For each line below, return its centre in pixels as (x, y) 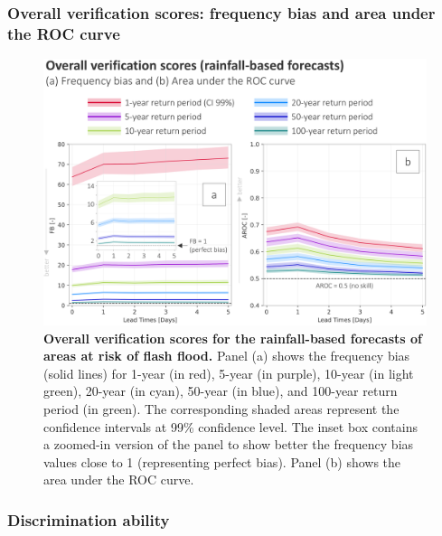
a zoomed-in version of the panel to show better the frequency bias (229, 444)
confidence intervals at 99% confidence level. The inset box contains (231, 426)
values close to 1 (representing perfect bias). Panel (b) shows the (222, 461)
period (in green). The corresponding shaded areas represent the (221, 408)
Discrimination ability (89, 519)
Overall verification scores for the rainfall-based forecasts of (233, 338)
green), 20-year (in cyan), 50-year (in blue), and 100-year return (221, 391)
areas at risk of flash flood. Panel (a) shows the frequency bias (227, 356)
